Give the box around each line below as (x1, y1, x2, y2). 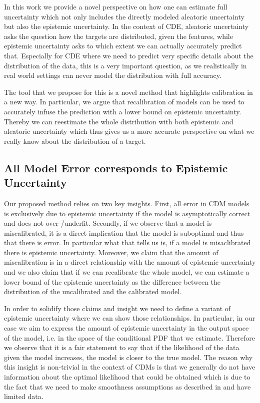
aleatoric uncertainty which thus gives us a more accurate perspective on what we (4, 126, 254, 136)
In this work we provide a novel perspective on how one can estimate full (4, 1, 227, 11)
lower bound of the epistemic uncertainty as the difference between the (4, 276, 221, 287)
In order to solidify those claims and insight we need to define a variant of (4, 303, 231, 313)
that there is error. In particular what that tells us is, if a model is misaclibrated (4, 237, 251, 248)
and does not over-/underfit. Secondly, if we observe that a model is (4, 218, 212, 228)
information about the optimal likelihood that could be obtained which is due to (4, 372, 250, 382)
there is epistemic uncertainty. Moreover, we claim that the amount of (4, 247, 218, 257)
